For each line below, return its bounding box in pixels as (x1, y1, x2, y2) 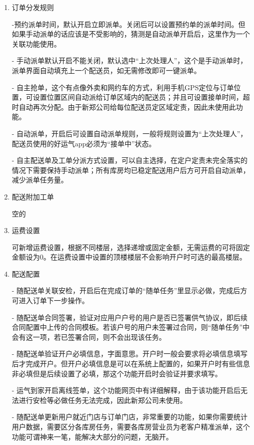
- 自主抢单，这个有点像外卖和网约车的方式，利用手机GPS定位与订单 (11, 82, 234, 92)
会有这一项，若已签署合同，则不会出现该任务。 (11, 331, 166, 342)
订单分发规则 (11, 2, 54, 12)
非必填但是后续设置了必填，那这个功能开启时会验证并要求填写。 (11, 368, 222, 378)
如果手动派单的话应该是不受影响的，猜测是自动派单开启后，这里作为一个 (11, 29, 250, 39)
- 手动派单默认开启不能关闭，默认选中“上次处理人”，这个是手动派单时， (11, 55, 247, 66)
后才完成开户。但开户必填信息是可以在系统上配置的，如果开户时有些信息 (11, 358, 250, 369)
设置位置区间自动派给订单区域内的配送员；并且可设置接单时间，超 (32, 92, 250, 102)
